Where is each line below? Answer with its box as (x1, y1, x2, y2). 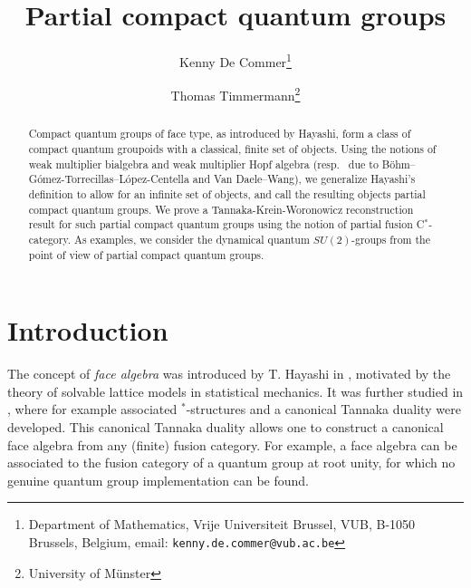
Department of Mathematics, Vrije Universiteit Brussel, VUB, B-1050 (28, 515, 416, 534)
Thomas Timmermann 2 (170, 83, 301, 105)
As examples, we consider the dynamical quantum (74, 232, 310, 247)
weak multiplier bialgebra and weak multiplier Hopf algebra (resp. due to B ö (28, 156, 396, 171)
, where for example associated (7, 400, 178, 419)
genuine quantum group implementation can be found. (7, 470, 309, 489)
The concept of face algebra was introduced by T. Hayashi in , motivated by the (7, 364, 451, 383)
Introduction (7, 312, 168, 349)
